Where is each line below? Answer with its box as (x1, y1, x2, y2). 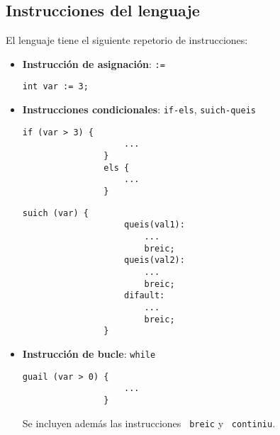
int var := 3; (22, 81, 89, 92)
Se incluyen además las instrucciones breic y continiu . (22, 415, 276, 430)
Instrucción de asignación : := (22, 56, 165, 71)
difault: (123, 290, 165, 301)
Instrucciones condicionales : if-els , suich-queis (22, 102, 256, 117)
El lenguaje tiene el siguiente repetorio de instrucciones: (6, 33, 248, 47)
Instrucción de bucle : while (22, 346, 156, 361)
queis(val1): (123, 220, 185, 230)
